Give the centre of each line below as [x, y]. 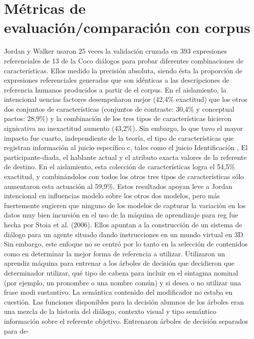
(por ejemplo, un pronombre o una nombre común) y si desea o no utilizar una [123, 282]
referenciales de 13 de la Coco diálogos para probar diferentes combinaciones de [124, 60]
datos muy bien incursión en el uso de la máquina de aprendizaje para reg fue [121, 215]
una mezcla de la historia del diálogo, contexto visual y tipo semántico [110, 311]
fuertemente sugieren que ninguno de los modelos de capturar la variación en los [125, 205]
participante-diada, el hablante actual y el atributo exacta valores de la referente [125, 157]
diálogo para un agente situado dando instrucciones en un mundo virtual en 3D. [125, 234]
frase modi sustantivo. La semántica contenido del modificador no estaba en [118, 292]
